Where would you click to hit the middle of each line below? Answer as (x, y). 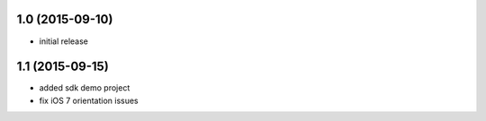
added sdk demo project (85, 88)
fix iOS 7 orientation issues (89, 100)
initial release (64, 41)
